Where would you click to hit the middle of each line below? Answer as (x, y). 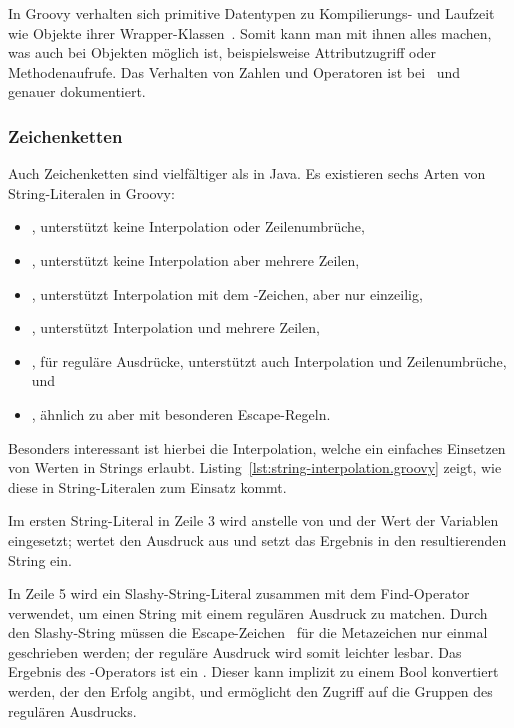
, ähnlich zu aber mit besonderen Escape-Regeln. (181, 413)
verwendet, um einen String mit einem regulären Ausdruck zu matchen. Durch (248, 612)
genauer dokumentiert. (77, 91)
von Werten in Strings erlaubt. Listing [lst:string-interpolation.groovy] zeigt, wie (255, 467)
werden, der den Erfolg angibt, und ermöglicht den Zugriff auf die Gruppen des (250, 691)
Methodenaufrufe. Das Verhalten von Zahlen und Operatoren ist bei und (234, 71)
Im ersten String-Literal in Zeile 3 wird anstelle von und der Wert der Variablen (253, 520)
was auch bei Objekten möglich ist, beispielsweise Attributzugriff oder (222, 52)
